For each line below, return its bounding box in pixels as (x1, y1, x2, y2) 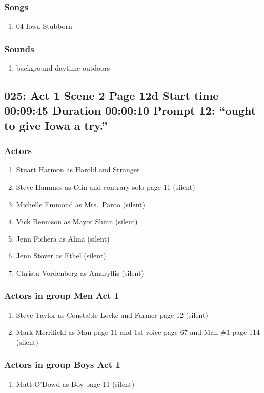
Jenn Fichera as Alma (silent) (16, 233, 110, 244)
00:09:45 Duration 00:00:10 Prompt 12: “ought (4, 102, 256, 118)
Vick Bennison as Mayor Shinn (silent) (16, 216, 138, 227)
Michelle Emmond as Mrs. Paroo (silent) (16, 199, 145, 209)
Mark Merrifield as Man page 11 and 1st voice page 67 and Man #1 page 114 (16, 326, 260, 337)
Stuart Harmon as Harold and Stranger (16, 164, 140, 175)
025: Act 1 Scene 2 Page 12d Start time (4, 88, 219, 103)
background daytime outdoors (16, 62, 110, 73)
